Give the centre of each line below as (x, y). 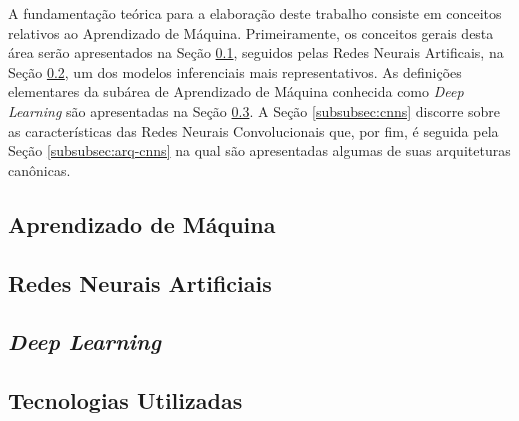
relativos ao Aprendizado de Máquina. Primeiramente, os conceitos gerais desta (251, 32)
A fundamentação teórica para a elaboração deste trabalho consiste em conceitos (255, 13)
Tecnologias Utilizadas (125, 400)
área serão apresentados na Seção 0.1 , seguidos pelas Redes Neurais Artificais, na (256, 52)
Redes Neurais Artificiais (140, 282)
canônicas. (39, 169)
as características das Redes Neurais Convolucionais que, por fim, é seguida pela (253, 130)
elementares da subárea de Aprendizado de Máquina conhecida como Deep (236, 91)
